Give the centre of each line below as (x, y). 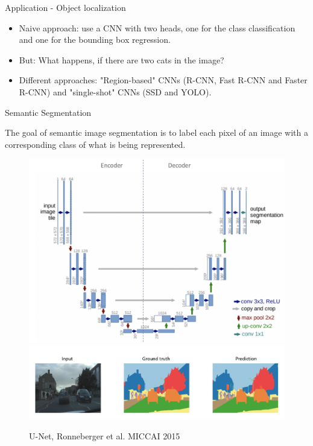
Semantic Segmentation (48, 112)
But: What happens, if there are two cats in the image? (122, 59)
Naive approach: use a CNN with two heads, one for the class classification (157, 27)
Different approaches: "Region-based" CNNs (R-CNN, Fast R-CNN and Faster (163, 80)
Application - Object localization (65, 7)
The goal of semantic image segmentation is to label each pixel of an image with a (156, 132)
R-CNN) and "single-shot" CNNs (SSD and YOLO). (115, 91)
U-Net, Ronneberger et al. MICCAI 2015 (105, 436)
